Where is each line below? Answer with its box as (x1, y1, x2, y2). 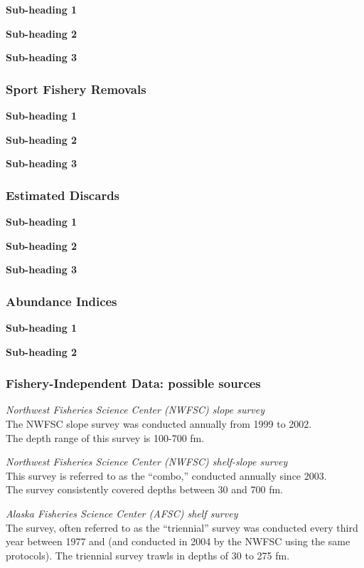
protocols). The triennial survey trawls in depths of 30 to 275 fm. (6, 547, 290, 562)
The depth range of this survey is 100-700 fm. (6, 430, 205, 445)
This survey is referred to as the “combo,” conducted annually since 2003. (6, 468, 327, 483)
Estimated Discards (6, 186, 120, 204)
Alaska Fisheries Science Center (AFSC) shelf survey (6, 505, 238, 520)
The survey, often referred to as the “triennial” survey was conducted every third (6, 520, 358, 535)
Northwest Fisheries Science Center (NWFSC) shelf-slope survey (6, 454, 288, 469)
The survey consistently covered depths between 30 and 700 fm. (6, 482, 284, 497)
